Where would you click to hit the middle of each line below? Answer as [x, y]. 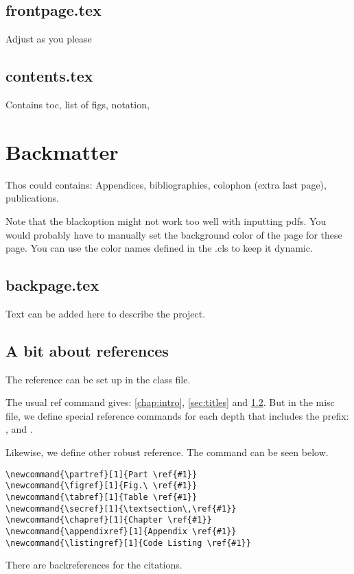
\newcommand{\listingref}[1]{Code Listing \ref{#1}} [128, 543]
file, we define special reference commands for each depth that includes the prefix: [177, 415]
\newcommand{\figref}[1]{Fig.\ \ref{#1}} [102, 486]
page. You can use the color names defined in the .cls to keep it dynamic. [159, 248]
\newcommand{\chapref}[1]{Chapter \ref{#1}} [109, 520]
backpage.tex [52, 285]
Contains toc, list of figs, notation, [78, 104]
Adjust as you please [49, 39]
